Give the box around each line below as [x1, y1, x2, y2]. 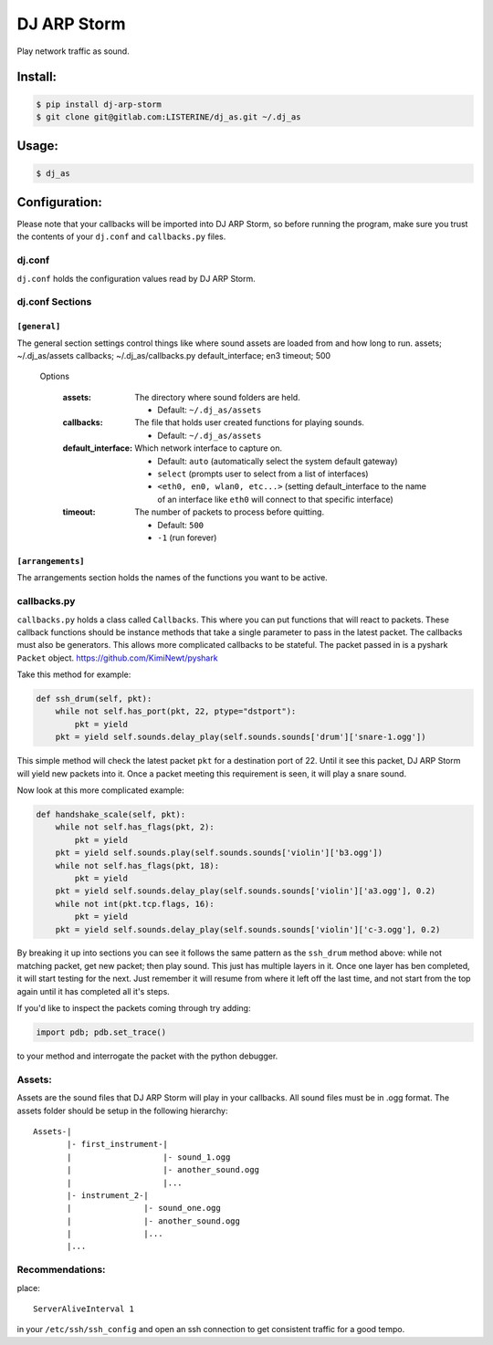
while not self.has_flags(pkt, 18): [55, 860, 219, 871]
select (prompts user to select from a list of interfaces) [157, 468, 369, 479]
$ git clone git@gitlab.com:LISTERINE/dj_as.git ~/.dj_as [36, 111, 301, 122]
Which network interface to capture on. [134, 443, 283, 454]
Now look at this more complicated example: [16, 785, 184, 796]
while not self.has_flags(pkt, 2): [55, 822, 215, 832]
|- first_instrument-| [67, 1139, 169, 1150]
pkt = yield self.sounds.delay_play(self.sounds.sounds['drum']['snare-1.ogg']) [55, 732, 426, 743]
